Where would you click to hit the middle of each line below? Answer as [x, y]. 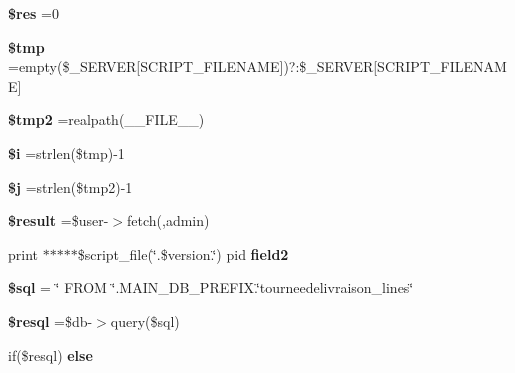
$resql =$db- [50, 320]
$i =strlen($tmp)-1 [66, 152]
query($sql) [145, 320]
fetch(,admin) [168, 220]
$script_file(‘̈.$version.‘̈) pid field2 [183, 253]
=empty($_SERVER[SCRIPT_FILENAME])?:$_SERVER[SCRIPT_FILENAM [257, 66]
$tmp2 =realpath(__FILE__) [106, 119]
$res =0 [33, 13]
